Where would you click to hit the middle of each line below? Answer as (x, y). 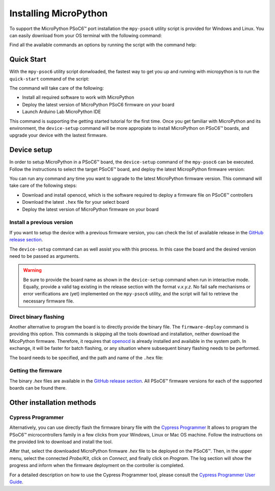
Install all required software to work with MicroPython (78, 97)
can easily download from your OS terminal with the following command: (86, 35)
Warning (32, 270)
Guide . (16, 482)
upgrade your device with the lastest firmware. (59, 135)
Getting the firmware (36, 371)
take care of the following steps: (43, 185)
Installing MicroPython (59, 13)
